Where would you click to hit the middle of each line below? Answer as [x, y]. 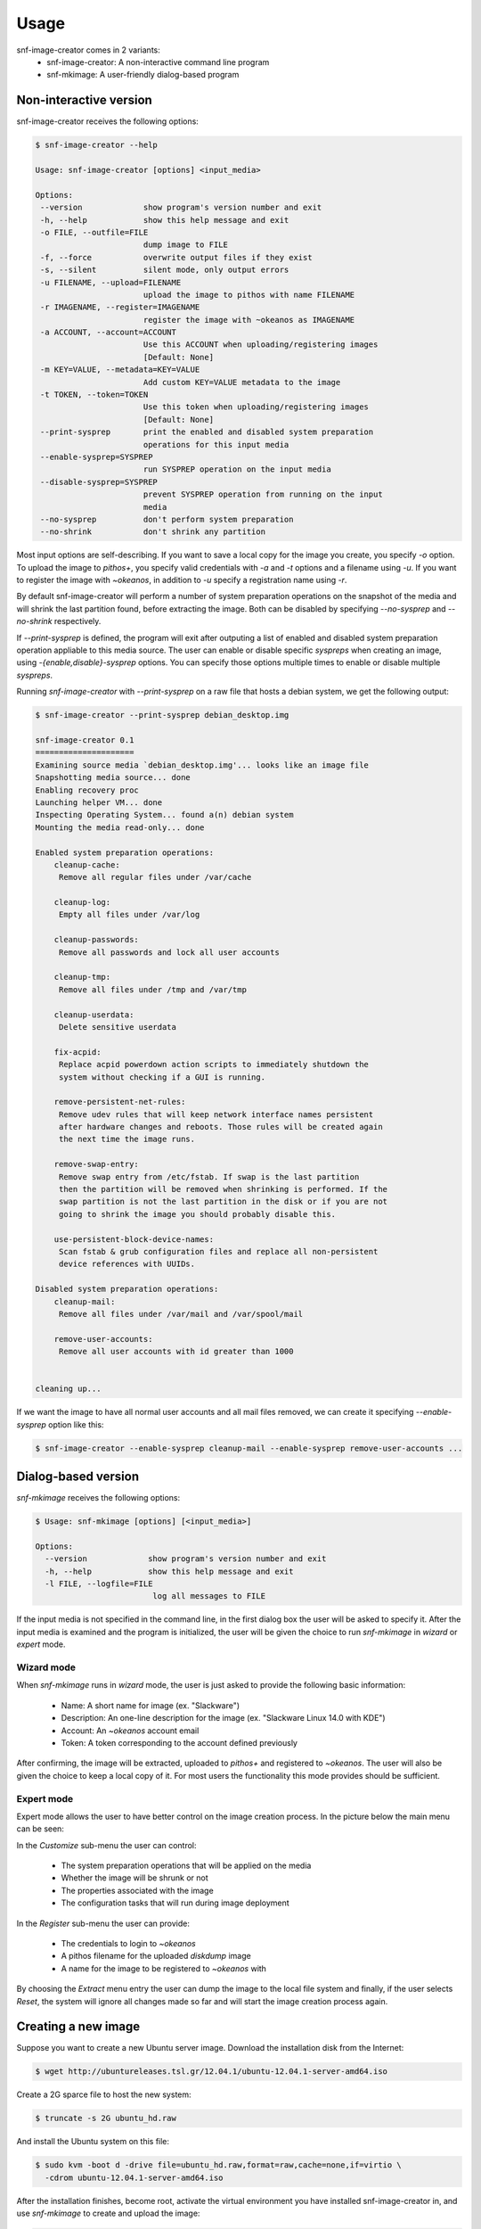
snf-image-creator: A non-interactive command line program [158, 62]
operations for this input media [216, 444]
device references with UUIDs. [127, 1264]
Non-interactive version [85, 100]
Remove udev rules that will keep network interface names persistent [216, 1114]
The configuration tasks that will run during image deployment [175, 1903]
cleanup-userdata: [94, 1015]
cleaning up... [68, 1389]
